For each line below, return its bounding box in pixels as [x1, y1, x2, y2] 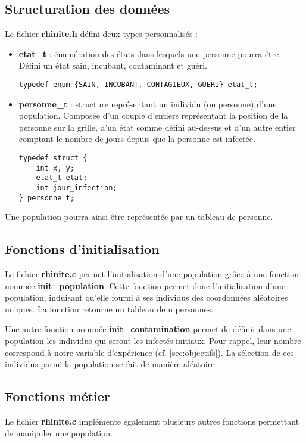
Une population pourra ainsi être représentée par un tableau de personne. [5, 210, 273, 223]
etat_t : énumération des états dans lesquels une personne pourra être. [18, 47, 282, 60]
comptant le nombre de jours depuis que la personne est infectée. [18, 132, 255, 145]
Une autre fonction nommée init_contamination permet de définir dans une [5, 323, 291, 335]
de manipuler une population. [5, 426, 113, 439]
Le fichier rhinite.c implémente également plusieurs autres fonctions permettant [5, 415, 299, 427]
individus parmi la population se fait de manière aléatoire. [5, 358, 217, 370]
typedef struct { [18, 154, 88, 163]
